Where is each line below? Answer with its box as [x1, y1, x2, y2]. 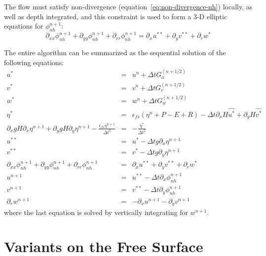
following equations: [4, 57, 64, 67]
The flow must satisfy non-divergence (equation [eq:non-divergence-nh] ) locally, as [4, 1, 253, 11]
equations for [4, 21, 43, 31]
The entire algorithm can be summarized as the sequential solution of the [4, 47, 226, 58]
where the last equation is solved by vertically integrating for [4, 207, 188, 218]
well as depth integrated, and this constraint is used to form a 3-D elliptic [4, 11, 228, 21]
